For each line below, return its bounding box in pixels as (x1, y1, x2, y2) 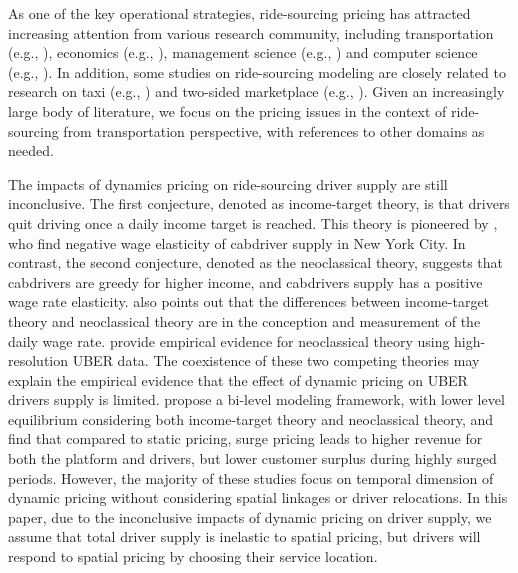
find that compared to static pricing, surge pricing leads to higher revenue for (8, 428, 483, 449)
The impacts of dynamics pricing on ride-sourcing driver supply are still (8, 173, 448, 194)
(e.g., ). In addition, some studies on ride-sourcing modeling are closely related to (8, 61, 506, 82)
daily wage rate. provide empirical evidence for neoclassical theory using (8, 330, 450, 351)
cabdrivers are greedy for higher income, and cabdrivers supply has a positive (8, 271, 483, 292)
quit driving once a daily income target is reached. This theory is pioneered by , (8, 212, 498, 233)
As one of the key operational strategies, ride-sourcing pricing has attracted (8, 3, 471, 23)
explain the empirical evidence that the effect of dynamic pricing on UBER (8, 369, 468, 390)
